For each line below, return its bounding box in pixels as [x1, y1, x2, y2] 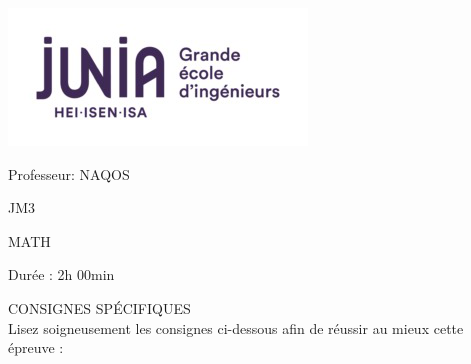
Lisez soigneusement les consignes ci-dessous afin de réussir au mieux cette [8, 317, 464, 338]
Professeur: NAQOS [8, 163, 130, 184]
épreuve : [8, 337, 64, 358]
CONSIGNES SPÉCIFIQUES [8, 297, 191, 318]
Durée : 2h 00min [8, 264, 115, 285]
